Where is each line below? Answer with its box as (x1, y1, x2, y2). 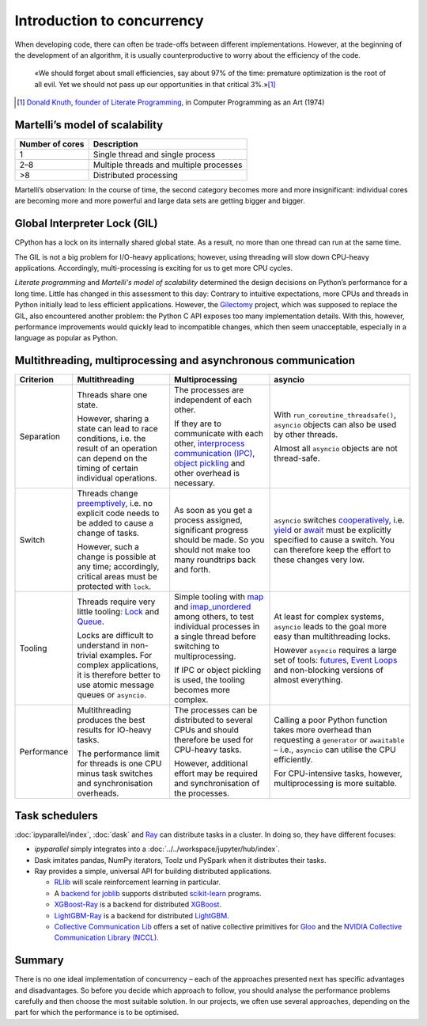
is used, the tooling (174, 674, 245, 686)
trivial (77, 650, 98, 661)
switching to (174, 641, 220, 652)
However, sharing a (77, 413, 149, 424)
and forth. (174, 564, 211, 576)
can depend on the (77, 453, 148, 464)
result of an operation (77, 443, 157, 454)
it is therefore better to (77, 670, 161, 681)
